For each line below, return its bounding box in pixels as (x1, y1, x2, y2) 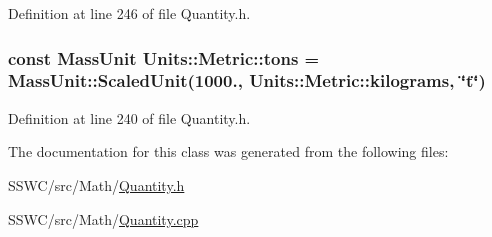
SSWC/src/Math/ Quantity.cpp (8, 208, 199, 229)
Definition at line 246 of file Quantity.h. (8, 3, 251, 23)
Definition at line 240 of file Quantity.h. (8, 107, 251, 128)
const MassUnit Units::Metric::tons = (8, 45, 320, 70)
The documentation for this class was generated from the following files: (8, 141, 449, 162)
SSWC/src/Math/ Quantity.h (8, 174, 185, 195)
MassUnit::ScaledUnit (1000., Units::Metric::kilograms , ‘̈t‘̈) (8, 68, 486, 93)
